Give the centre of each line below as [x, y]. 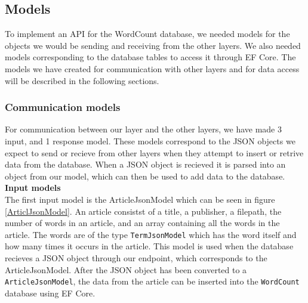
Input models [33, 188]
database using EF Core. [50, 293]
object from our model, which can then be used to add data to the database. [145, 176]
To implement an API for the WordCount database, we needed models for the [147, 34]
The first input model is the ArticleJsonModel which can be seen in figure [140, 199]
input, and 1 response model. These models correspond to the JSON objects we [150, 140]
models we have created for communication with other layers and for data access [152, 68]
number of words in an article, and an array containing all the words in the [142, 223]
